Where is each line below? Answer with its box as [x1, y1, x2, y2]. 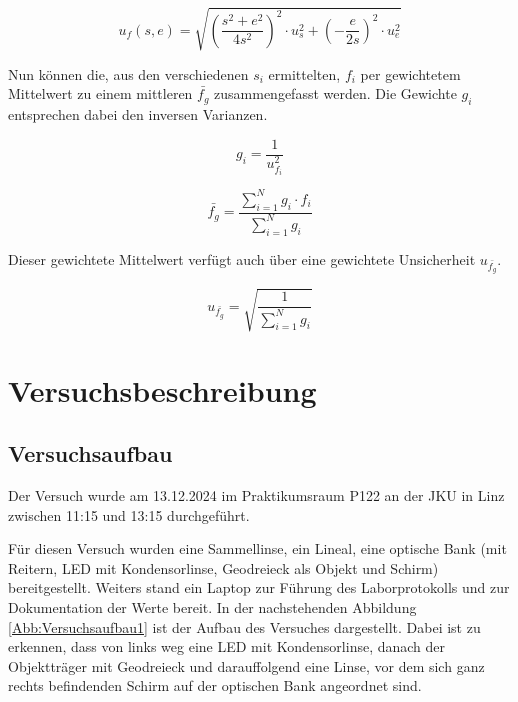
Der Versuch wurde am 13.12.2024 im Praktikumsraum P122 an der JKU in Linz [8, 485, 505, 506]
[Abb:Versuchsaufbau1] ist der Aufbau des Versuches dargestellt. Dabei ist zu [8, 616, 481, 637]
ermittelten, [268, 63, 341, 84]
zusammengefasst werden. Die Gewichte [214, 83, 457, 104]
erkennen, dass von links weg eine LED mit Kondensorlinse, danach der [8, 636, 446, 657]
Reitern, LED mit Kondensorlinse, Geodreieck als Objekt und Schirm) [8, 557, 439, 578]
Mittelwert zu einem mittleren [8, 83, 193, 104]
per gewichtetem [360, 63, 461, 84]
